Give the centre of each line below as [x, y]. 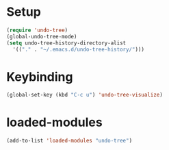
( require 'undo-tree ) [37, 30]
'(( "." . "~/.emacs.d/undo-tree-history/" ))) [79, 49]
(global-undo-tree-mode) [42, 36]
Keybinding [40, 77]
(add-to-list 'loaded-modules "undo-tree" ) [69, 141]
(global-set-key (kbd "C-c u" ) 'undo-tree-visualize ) [85, 95]
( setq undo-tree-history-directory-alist [66, 43]
